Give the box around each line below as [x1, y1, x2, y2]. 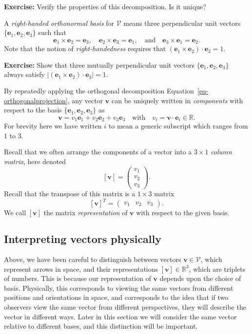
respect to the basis [4, 105, 62, 115]
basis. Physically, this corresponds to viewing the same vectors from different [4, 282, 233, 293]
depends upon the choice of [159, 273, 241, 283]
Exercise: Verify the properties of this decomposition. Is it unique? [4, 1, 206, 11]
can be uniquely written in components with [111, 95, 243, 105]
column [211, 147, 232, 157]
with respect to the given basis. [136, 207, 230, 218]
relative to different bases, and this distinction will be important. [4, 321, 198, 331]
